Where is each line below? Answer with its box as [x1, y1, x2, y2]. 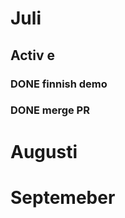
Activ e [10, 47, 56, 64]
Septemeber [10, 186, 116, 209]
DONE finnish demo [10, 77, 108, 91]
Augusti [10, 140, 78, 163]
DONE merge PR [10, 103, 90, 117]
